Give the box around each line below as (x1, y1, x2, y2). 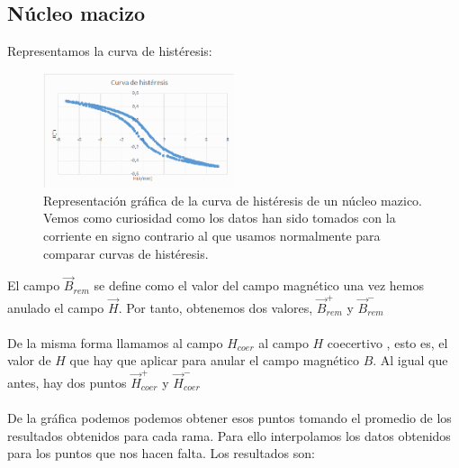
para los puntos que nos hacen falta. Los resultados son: (7, 444, 315, 463)
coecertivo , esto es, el (327, 333, 448, 352)
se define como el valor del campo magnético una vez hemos (94, 276, 424, 295)
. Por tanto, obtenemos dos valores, (118, 298, 313, 317)
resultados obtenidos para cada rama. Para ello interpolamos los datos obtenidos (7, 426, 451, 445)
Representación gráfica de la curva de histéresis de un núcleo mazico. (43, 190, 422, 209)
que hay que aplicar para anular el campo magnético (69, 351, 359, 370)
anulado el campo (7, 298, 104, 317)
